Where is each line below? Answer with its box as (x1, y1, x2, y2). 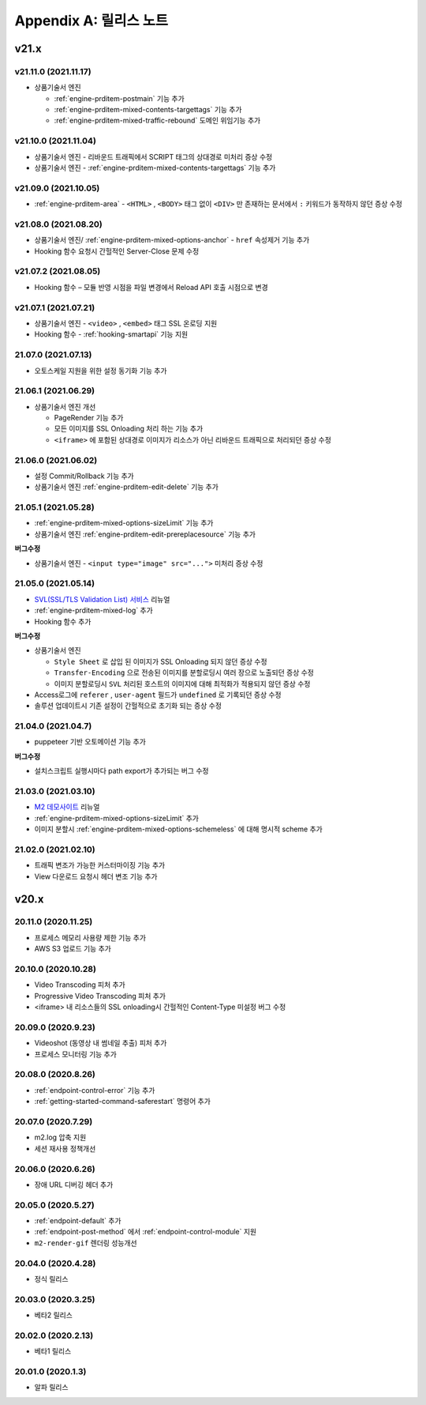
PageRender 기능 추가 (54, 413, 124, 423)
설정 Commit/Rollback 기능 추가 (34, 471, 134, 480)
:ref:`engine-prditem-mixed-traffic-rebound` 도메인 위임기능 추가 (54, 115, 261, 126)
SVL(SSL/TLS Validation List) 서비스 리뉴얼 (34, 594, 170, 604)
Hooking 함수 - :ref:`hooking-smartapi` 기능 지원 (34, 330, 189, 339)
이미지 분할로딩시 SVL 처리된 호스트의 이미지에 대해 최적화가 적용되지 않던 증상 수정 (54, 679, 311, 688)
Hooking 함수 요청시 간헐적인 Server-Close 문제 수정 (34, 246, 200, 256)
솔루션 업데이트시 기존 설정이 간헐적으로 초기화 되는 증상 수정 (34, 701, 222, 710)
